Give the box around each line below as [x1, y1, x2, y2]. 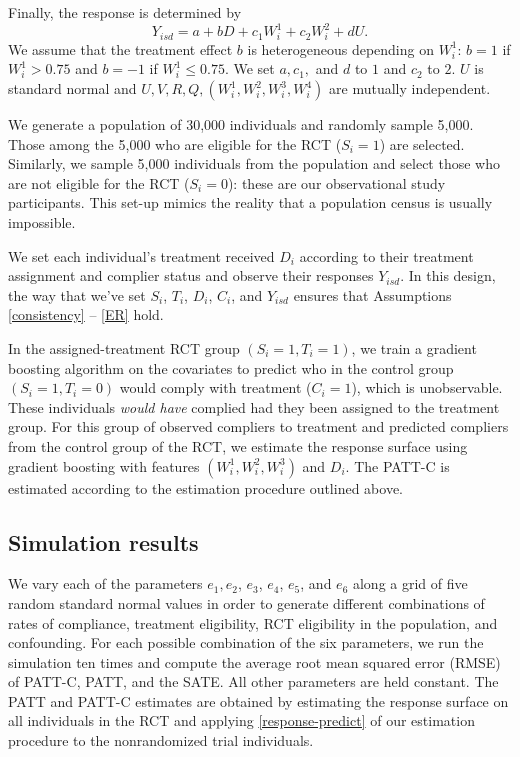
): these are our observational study [227, 172, 446, 193]
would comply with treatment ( [119, 377, 312, 398]
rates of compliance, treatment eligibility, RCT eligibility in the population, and [8, 612, 498, 633]
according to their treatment [299, 245, 474, 266]
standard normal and [8, 78, 137, 99]
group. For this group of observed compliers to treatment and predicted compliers [8, 416, 509, 437]
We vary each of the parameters [8, 573, 203, 594]
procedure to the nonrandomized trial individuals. [8, 730, 314, 751]
